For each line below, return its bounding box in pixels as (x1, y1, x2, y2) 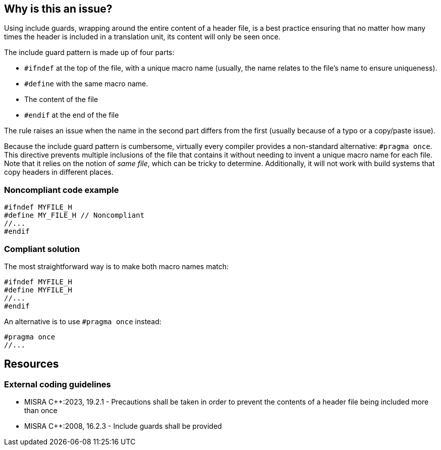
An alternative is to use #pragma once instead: (4, 317, 161, 326)
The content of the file (24, 95, 98, 104)
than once (24, 406, 58, 415)
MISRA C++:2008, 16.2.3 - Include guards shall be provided (24, 422, 222, 431)
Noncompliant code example (4, 184, 119, 195)
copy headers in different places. (4, 168, 114, 177)
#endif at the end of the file (24, 111, 119, 120)
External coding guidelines (4, 379, 111, 389)
